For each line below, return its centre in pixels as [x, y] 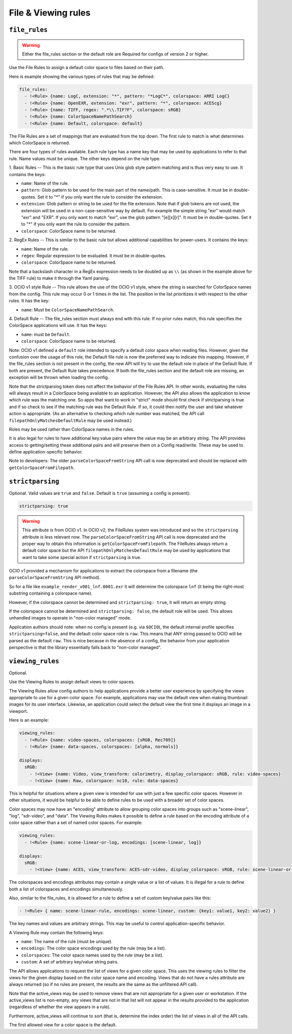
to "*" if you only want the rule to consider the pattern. [76, 224]
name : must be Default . [46, 334]
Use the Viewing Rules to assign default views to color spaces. [72, 682]
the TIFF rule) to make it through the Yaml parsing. [59, 278]
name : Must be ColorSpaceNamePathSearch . [68, 309]
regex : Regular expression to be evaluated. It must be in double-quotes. [94, 255]
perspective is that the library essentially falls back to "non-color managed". [85, 647]
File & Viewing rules [50, 13]
